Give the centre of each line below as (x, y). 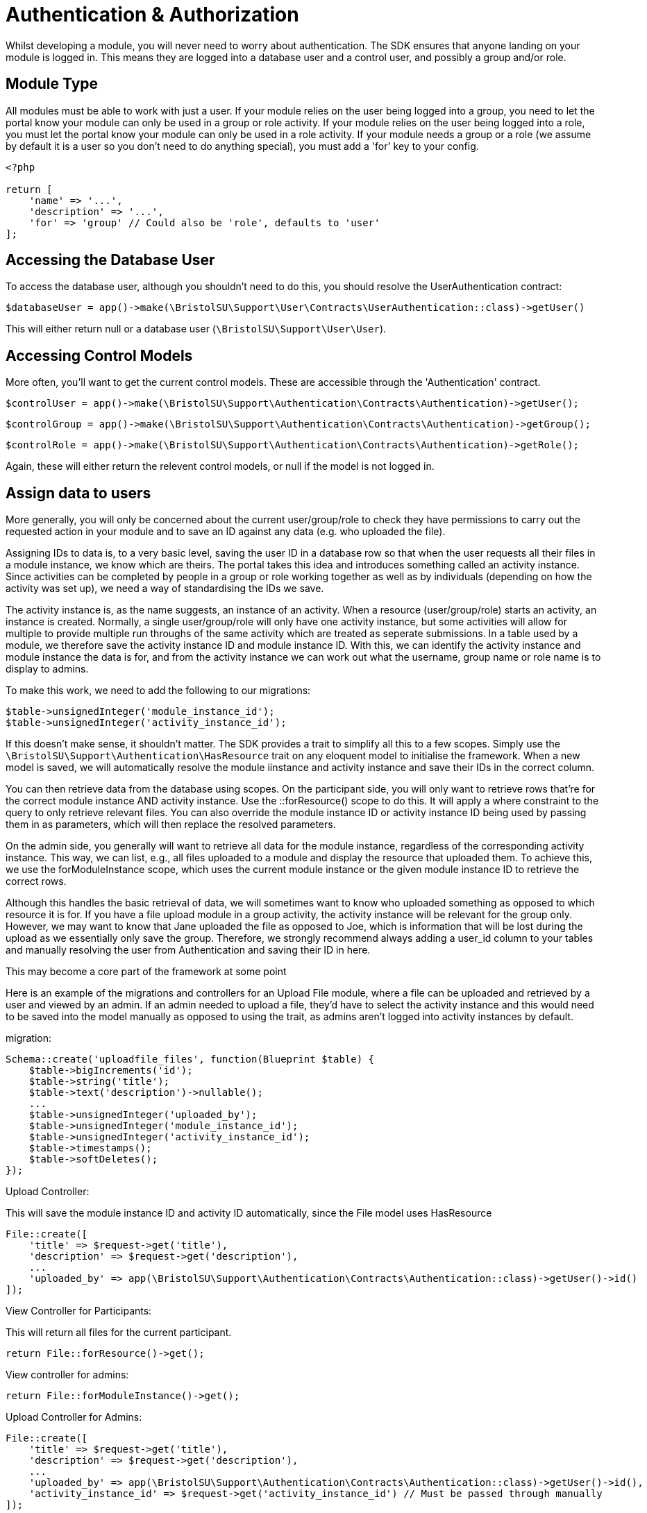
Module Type (52, 84)
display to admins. (47, 669)
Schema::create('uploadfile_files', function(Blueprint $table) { (190, 1059)
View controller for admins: (67, 1375)
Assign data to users (78, 493)
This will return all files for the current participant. (119, 1333)
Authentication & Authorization (152, 15)
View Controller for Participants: (79, 1311)
